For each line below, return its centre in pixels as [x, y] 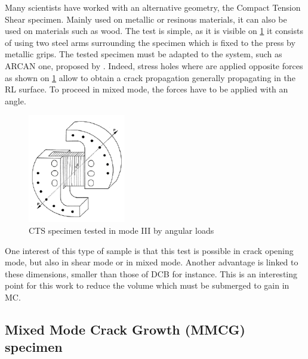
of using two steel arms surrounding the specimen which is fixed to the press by [150, 42]
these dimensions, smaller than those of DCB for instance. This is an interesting [151, 273]
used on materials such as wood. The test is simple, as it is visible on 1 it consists [154, 31]
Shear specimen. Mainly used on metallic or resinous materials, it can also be [146, 19]
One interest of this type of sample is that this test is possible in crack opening [149, 250]
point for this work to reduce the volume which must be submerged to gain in [147, 285]
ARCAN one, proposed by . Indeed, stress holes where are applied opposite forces [154, 65]
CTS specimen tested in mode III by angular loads [121, 230]
